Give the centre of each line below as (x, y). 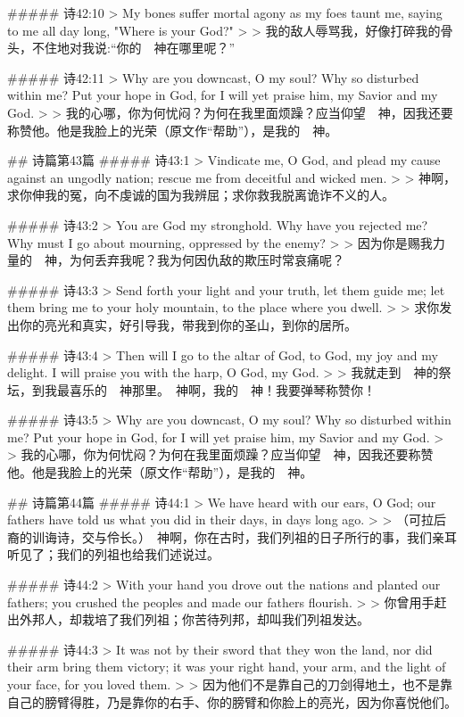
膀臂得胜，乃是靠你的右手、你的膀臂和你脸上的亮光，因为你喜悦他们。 (250, 701)
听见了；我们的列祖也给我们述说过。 (113, 554)
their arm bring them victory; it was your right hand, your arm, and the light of (227, 667)
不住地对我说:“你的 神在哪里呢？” (133, 48)
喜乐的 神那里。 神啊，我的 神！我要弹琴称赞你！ (222, 389)
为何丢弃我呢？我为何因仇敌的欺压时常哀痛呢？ (207, 260)
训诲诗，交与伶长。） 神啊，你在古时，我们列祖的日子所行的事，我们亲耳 (244, 536)
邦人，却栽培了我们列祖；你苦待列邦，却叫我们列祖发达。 (200, 619)
